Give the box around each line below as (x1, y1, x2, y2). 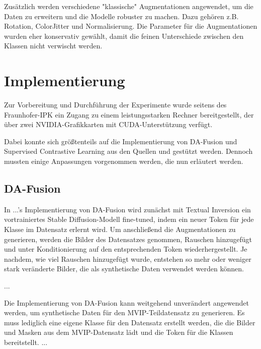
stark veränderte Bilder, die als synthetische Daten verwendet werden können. (4, 263, 244, 274)
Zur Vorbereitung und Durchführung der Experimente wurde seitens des (4, 99, 227, 110)
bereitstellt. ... (4, 336, 48, 347)
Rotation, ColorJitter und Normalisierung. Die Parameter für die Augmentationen (4, 21, 257, 31)
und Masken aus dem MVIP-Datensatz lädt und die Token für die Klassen (4, 327, 233, 337)
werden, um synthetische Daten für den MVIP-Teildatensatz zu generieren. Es (4, 307, 245, 318)
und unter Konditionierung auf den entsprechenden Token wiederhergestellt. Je (4, 244, 247, 254)
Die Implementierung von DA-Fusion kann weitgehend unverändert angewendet (4, 297, 249, 308)
